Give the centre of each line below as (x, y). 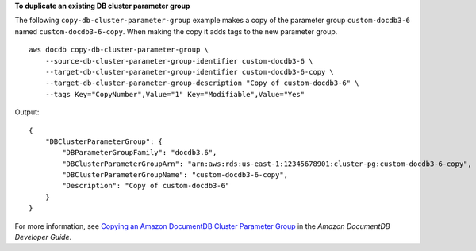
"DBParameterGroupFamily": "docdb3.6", (140, 153)
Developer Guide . (43, 237)
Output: (27, 112)
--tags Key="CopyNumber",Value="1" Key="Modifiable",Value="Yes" (175, 94)
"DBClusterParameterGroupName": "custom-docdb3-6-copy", (175, 175)
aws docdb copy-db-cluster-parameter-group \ (119, 50)
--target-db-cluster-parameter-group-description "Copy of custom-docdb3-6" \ (202, 83)
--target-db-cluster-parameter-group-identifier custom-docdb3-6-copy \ (190, 72)
